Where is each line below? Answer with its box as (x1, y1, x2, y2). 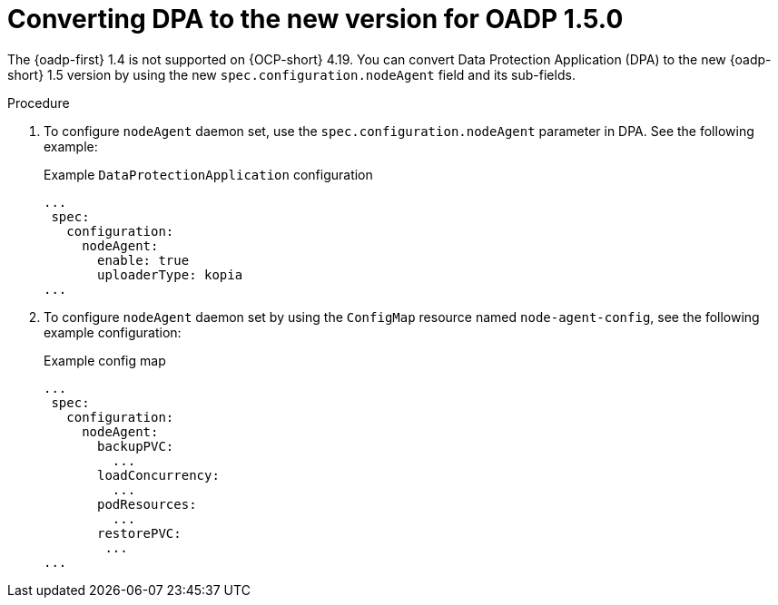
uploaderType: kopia (97, 267, 243, 282)
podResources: (97, 496, 197, 512)
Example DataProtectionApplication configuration (44, 166, 373, 182)
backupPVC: (97, 438, 174, 454)
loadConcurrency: (97, 467, 220, 483)
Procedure (7, 94, 70, 111)
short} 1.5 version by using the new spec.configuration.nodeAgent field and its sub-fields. (7, 66, 576, 83)
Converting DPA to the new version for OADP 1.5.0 (7, 4, 624, 34)
